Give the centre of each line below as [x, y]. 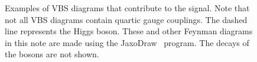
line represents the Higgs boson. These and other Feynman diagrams [129, 31]
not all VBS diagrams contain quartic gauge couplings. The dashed [126, 19]
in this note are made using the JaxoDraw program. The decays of [127, 42]
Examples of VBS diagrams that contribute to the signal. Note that [127, 8]
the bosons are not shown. [52, 54]
